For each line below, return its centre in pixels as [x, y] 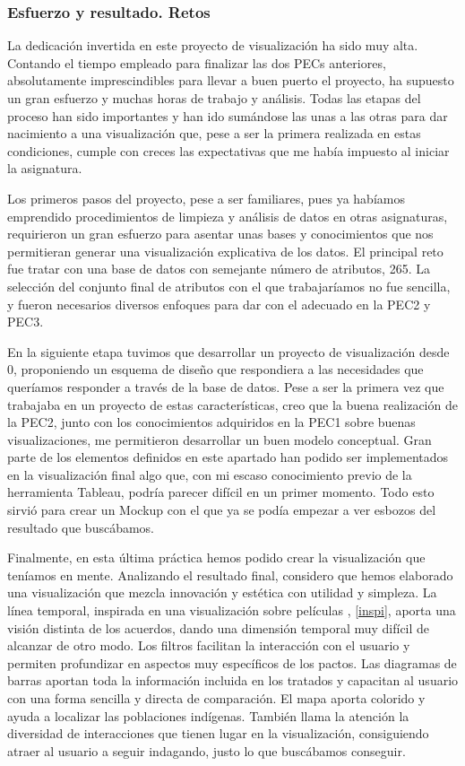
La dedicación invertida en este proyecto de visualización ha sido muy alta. [213, 45]
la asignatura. [45, 168]
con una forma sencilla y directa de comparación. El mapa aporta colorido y [216, 698]
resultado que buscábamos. [81, 527]
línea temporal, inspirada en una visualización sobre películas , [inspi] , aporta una [232, 610]
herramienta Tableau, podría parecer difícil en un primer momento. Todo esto [221, 492]
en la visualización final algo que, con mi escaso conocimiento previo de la [210, 474]
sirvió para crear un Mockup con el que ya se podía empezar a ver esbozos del [222, 510]
